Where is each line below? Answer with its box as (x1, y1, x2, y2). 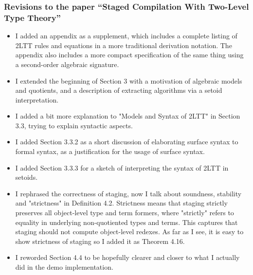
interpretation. (15, 94, 59, 104)
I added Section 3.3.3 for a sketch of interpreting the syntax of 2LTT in (15, 162, 229, 172)
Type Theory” (4, 11, 61, 23)
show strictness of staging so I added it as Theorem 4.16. (15, 236, 185, 246)
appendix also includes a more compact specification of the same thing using (15, 50, 244, 60)
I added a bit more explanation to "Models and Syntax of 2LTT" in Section (15, 111, 240, 121)
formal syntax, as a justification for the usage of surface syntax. (15, 146, 205, 156)
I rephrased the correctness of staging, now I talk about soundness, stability (15, 188, 242, 198)
